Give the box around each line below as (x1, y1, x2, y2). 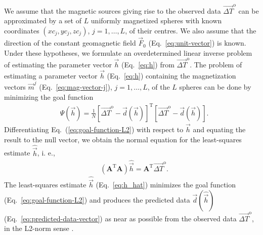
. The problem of (190, 59, 242, 70)
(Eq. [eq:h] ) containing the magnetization (107, 70, 236, 81)
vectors (4, 82, 26, 92)
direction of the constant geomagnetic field (4, 37, 136, 48)
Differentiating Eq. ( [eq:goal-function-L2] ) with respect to (4, 124, 184, 135)
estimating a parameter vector (4, 70, 98, 81)
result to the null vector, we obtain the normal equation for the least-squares (4, 134, 242, 144)
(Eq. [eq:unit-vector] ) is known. (148, 37, 246, 48)
